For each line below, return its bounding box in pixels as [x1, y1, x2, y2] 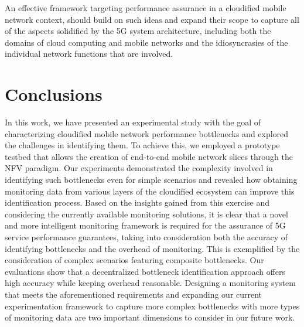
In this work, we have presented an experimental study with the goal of [5, 116, 261, 128]
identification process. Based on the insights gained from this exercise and [5, 196, 269, 209]
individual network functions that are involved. [5, 47, 173, 60]
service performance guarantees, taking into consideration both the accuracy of [5, 231, 288, 243]
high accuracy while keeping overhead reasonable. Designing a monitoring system [5, 277, 296, 289]
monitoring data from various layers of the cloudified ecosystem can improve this [5, 185, 295, 197]
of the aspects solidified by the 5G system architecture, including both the [5, 25, 271, 37]
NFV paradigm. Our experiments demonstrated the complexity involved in [5, 162, 273, 174]
